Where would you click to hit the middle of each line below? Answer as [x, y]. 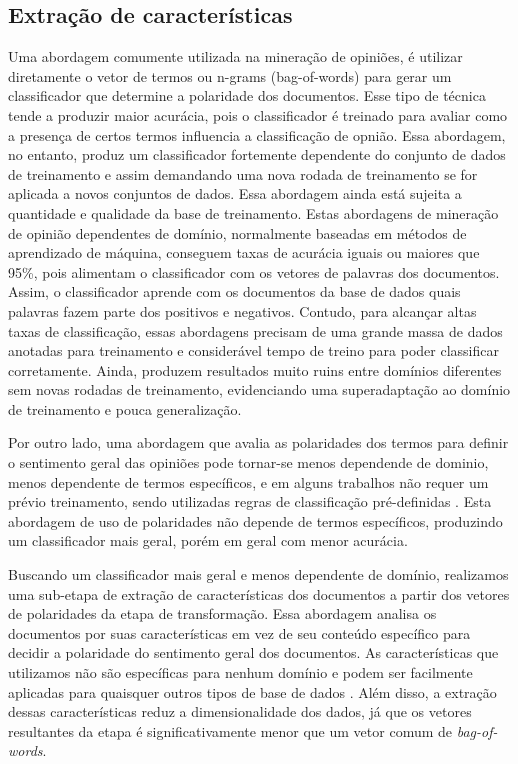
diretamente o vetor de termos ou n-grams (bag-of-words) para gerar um [230, 75]
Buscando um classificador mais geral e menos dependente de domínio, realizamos [258, 574]
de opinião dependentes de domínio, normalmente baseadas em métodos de [237, 232]
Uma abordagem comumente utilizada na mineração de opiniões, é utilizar [235, 56]
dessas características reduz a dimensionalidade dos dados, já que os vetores [240, 711]
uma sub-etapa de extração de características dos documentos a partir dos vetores [259, 593]
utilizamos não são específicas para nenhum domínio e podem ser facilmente [240, 672]
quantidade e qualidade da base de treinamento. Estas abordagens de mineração [253, 212]
